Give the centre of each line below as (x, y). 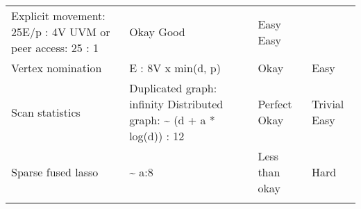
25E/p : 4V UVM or (61, 32)
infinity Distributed (176, 104)
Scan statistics (46, 112)
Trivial (328, 104)
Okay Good (157, 32)
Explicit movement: (58, 16)
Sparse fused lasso (55, 172)
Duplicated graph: (173, 88)
